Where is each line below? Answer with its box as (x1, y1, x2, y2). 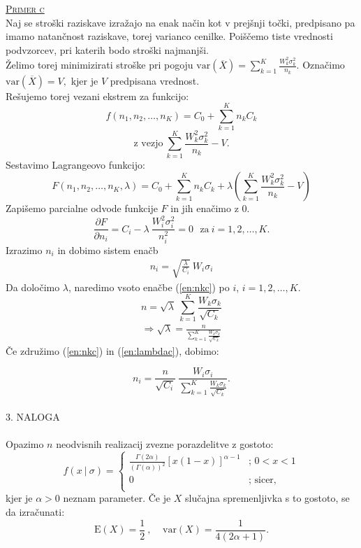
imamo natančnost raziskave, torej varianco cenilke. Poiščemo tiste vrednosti (6, 29, 333, 43)
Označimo (302, 57, 345, 72)
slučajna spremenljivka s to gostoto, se (185, 491, 350, 505)
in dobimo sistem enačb (57, 242, 159, 257)
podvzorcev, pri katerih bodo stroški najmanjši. (6, 42, 209, 57)
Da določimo (6, 279, 60, 294)
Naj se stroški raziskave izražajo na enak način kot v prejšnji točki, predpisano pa (6, 15, 355, 29)
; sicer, (248, 475, 277, 486)
